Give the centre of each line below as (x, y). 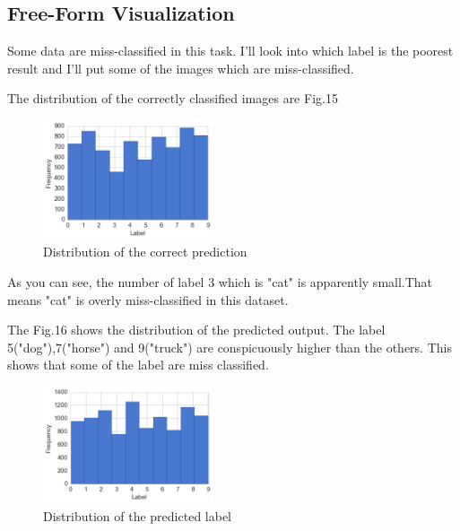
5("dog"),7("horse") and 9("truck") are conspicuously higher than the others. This (230, 347)
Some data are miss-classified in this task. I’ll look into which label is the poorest (230, 51)
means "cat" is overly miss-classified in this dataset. (148, 299)
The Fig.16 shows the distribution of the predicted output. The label (196, 330)
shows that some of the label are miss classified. (138, 365)
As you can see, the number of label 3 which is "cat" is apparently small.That (220, 282)
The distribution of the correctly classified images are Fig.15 (173, 98)
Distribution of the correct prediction (145, 252)
